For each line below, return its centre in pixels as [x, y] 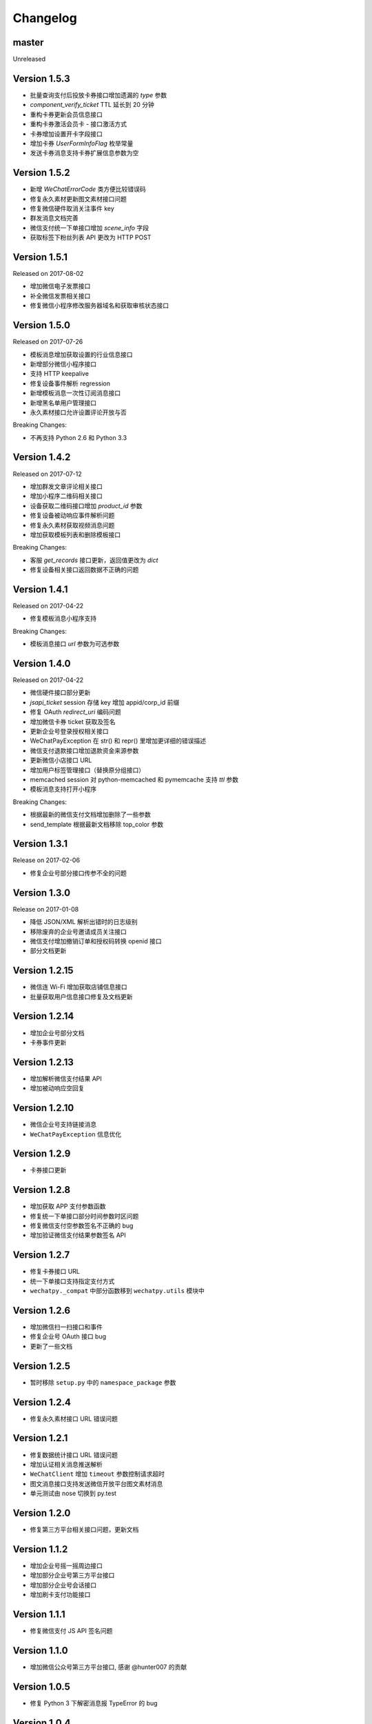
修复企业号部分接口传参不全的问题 [78, 873]
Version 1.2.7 [41, 1255]
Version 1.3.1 [40, 844]
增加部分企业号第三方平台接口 [72, 1575]
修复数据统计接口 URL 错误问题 [74, 1454]
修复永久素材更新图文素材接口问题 [78, 199]
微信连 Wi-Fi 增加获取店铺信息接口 [79, 987]
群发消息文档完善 [54, 218]
